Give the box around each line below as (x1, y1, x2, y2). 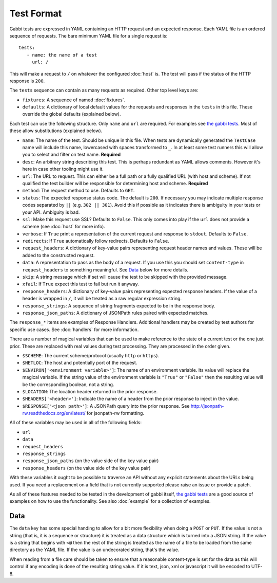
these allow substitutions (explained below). (9, 127, 103, 134)
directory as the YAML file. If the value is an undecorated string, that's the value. (9, 546, 180, 553)
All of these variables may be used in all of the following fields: (9, 420, 142, 426)
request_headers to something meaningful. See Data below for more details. (22, 266, 189, 272)
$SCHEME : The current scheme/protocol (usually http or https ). (22, 352, 160, 358)
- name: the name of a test (26, 52, 97, 58)
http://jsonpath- (190, 403, 224, 409)
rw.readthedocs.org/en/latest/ (22, 410, 86, 416)
